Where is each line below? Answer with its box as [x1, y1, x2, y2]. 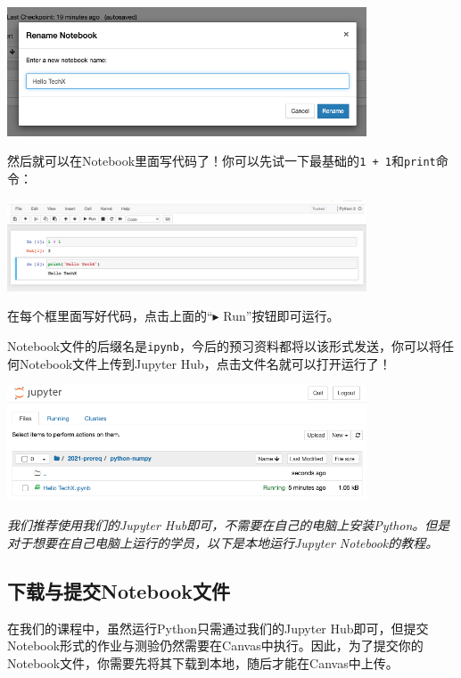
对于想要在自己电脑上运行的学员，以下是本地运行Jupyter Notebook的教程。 [7, 533, 439, 551]
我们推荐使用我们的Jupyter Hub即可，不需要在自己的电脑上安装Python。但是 [7, 516, 450, 535]
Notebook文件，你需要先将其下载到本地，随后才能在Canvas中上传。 [7, 653, 399, 672]
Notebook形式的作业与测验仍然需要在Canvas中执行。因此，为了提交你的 [7, 636, 424, 655]
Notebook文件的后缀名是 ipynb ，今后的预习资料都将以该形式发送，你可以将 [7, 336, 441, 355]
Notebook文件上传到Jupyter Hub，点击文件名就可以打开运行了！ [19, 354, 391, 372]
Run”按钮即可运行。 [223, 306, 340, 325]
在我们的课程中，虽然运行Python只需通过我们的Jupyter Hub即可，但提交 [7, 618, 429, 637]
